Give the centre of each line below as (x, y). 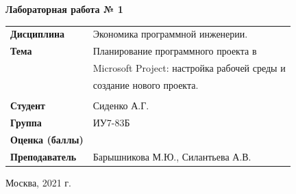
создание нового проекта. (146, 84)
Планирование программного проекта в (175, 51)
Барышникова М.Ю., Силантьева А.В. (172, 156)
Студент (28, 105)
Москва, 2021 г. (38, 182)
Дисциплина (38, 34)
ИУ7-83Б (111, 122)
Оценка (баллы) (47, 139)
